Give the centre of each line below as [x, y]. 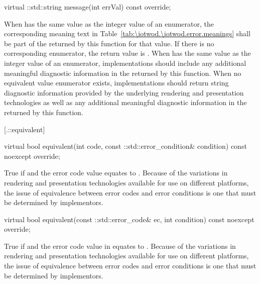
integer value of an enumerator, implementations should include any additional [125, 63]
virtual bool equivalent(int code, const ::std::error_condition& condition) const [125, 146]
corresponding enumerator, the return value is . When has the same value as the [127, 53]
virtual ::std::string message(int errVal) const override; [88, 7]
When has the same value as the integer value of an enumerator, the [109, 23]
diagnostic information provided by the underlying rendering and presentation [124, 92]
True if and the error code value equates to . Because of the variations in [116, 173]
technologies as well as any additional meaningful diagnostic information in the [125, 102]
